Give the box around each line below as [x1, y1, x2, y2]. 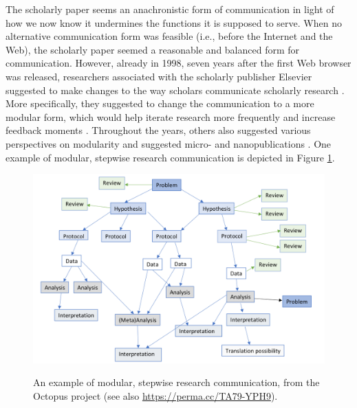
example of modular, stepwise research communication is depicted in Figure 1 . [6, 150, 335, 164]
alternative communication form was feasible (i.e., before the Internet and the [6, 29, 333, 43]
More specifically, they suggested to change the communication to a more [6, 96, 314, 111]
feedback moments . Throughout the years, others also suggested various [6, 123, 311, 137]
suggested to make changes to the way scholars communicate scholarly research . [6, 82, 345, 97]
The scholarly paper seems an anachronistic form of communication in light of [6, 2, 334, 16]
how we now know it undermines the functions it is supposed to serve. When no [6, 15, 342, 30]
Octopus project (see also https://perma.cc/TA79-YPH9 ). [33, 389, 278, 403]
